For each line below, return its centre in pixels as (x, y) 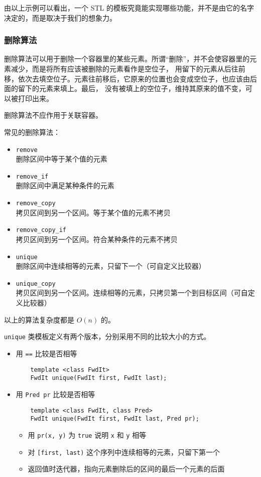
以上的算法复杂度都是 (39, 319)
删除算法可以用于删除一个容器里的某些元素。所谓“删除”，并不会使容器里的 (127, 59)
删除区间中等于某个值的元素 (61, 159)
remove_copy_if (41, 230)
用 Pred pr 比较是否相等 (55, 394)
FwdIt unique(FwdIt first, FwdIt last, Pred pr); (115, 419)
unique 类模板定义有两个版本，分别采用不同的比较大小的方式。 (107, 336)
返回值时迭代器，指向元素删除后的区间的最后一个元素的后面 (126, 469)
